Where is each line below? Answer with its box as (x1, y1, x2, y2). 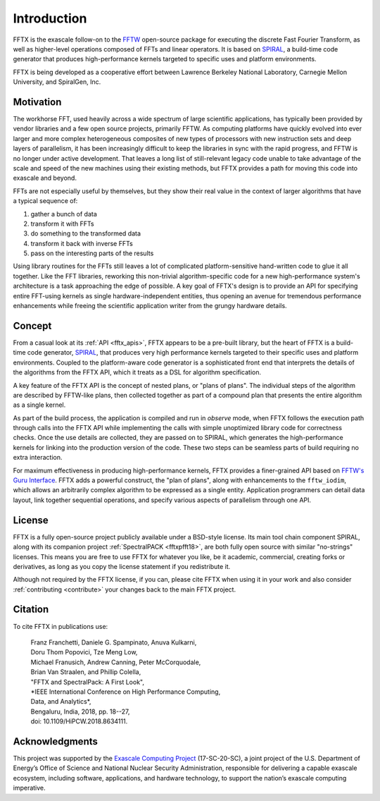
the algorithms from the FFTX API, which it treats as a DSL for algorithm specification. (13, 368, 262, 377)
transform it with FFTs (30, 219, 94, 228)
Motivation (13, 96, 62, 108)
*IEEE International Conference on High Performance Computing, (30, 687, 221, 696)
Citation (13, 604, 49, 616)
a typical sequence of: (13, 197, 78, 205)
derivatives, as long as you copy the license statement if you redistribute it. (13, 562, 231, 570)
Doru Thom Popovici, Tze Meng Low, (30, 648, 138, 656)
